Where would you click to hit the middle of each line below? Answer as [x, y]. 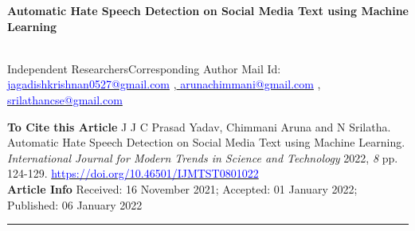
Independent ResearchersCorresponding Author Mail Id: [144, 68]
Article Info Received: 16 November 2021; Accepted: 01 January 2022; [182, 188]
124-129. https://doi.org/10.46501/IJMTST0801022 [133, 173]
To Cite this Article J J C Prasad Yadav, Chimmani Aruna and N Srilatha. [199, 126]
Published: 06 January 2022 [75, 204]
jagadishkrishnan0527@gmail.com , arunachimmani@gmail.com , [164, 84]
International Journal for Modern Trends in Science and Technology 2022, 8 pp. [203, 157]
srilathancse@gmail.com [65, 99]
